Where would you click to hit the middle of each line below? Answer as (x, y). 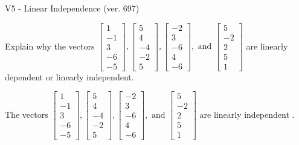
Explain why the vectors (50, 46)
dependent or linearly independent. (69, 76)
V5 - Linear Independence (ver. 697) (72, 8)
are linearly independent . (247, 114)
